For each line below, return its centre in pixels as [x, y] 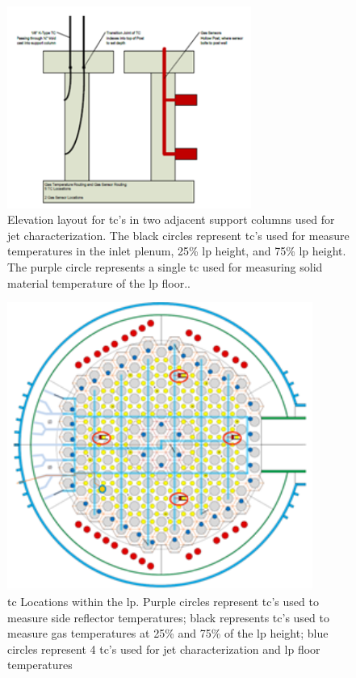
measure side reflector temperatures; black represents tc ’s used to [168, 617]
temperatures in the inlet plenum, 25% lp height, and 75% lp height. [177, 251]
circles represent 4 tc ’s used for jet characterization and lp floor [164, 649]
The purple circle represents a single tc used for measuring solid [165, 267]
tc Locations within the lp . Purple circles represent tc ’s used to [163, 601]
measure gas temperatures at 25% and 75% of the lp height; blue [168, 633]
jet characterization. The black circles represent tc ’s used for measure [178, 235]
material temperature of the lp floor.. [99, 282]
